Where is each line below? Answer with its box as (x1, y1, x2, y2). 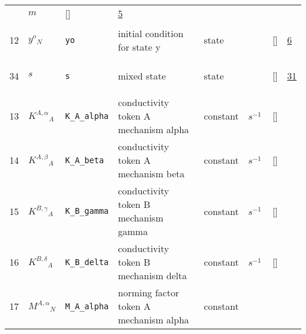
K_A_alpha (65, 111, 109, 121)
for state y (118, 39, 161, 54)
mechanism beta (118, 167, 185, 180)
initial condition (118, 26, 184, 40)
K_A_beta (65, 155, 104, 165)
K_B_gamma (65, 206, 109, 216)
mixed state (118, 69, 166, 82)
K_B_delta (65, 257, 109, 267)
